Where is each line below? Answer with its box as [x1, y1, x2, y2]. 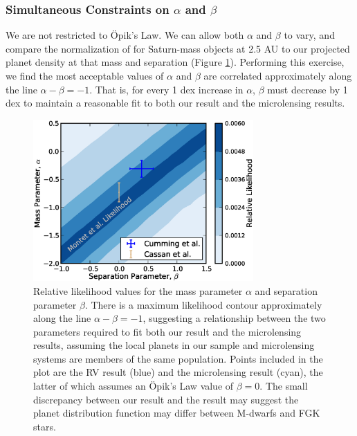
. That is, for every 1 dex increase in [89, 82, 244, 96]
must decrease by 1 [267, 82, 348, 96]
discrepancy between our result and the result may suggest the [33, 392, 299, 406]
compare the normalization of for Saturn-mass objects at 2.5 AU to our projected [6, 41, 350, 55]
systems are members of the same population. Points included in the [33, 351, 323, 365]
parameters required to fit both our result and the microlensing [33, 324, 302, 338]
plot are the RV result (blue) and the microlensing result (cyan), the [33, 365, 323, 379]
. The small [259, 379, 308, 393]
